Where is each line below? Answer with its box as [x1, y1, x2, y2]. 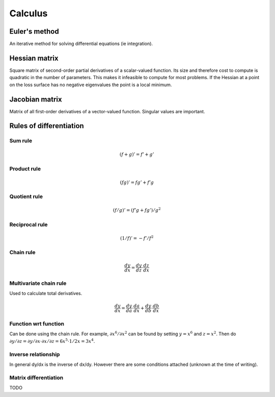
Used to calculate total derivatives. [9, 290, 82, 296]
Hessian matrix [9, 54, 59, 62]
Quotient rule [9, 193, 43, 200]
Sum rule [9, 137, 33, 144]
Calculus [9, 8, 48, 19]
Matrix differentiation [9, 374, 64, 381]
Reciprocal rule [9, 221, 48, 228]
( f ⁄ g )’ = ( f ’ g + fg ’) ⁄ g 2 [113, 207, 161, 213]
